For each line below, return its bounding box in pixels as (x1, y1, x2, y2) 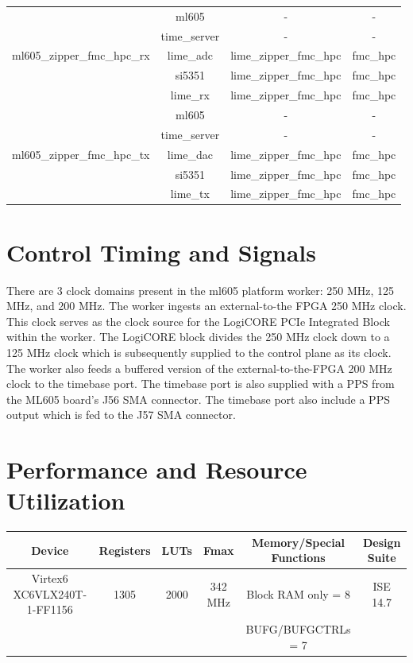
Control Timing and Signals (6, 235, 316, 268)
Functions (271, 549, 326, 566)
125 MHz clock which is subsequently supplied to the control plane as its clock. (6, 343, 392, 360)
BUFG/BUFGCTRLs (245, 621, 351, 638)
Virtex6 (31, 570, 68, 587)
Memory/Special (252, 533, 345, 550)
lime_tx (170, 185, 210, 202)
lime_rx (170, 87, 210, 103)
